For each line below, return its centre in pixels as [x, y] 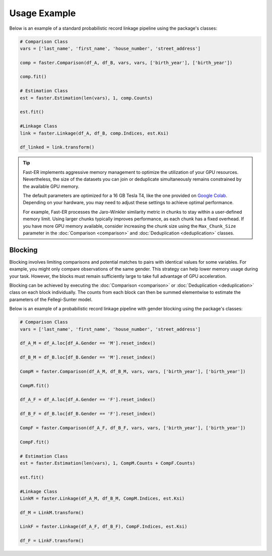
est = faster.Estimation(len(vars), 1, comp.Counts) [86, 98]
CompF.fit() [35, 442]
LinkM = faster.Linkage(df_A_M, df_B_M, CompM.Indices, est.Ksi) [102, 498]
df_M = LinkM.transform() [52, 512]
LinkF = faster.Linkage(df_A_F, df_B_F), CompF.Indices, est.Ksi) [104, 527]
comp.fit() [33, 77]
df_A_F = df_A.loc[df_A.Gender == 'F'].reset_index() [88, 400]
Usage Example [43, 13]
